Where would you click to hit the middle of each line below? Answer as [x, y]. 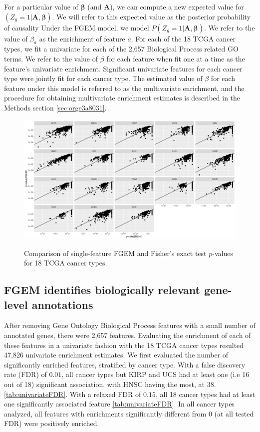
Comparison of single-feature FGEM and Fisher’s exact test [115, 253]
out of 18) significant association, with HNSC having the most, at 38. [110, 384]
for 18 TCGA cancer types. [66, 263]
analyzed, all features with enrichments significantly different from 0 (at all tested [129, 413]
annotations [62, 304]
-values [223, 253]
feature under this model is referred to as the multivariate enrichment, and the [124, 88]
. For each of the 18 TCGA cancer [183, 38]
